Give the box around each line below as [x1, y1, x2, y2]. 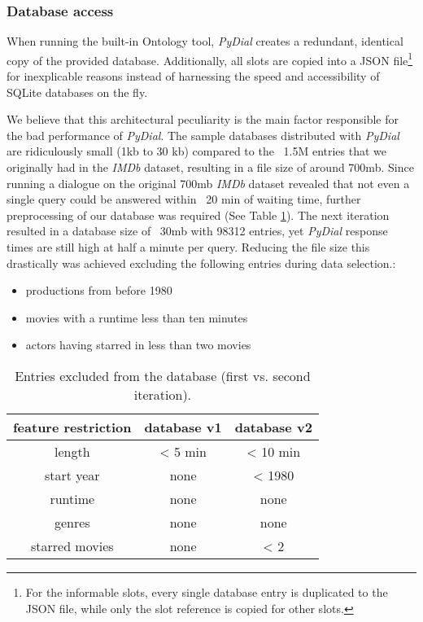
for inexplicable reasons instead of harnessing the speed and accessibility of [7, 68, 380, 85]
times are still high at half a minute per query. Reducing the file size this [7, 239, 370, 255]
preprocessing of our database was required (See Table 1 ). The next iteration [7, 206, 390, 223]
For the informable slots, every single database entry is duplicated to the [25, 583, 388, 600]
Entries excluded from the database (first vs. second [15, 366, 311, 385]
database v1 [144, 417, 222, 436]
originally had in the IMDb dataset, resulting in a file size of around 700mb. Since [7, 159, 414, 176]
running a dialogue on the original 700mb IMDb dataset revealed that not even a [7, 174, 410, 191]
